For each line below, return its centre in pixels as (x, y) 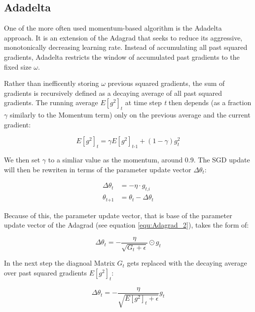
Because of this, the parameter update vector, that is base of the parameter (118, 215)
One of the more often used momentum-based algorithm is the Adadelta (113, 28)
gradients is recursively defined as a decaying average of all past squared (113, 93)
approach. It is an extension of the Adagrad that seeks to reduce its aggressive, (123, 37)
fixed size (18, 66)
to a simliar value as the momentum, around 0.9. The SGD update (149, 160)
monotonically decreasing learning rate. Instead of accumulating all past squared (126, 47)
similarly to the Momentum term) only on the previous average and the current (130, 115)
